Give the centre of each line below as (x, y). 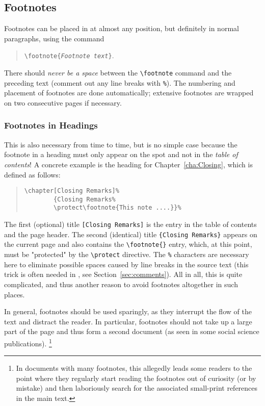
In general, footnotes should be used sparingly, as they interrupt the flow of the (128, 311)
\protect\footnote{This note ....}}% (117, 208)
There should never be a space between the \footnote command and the (118, 73)
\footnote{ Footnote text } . (69, 55)
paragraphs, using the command (54, 38)
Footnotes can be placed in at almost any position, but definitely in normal (122, 28)
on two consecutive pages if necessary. (63, 102)
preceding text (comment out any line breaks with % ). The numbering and (120, 82)
